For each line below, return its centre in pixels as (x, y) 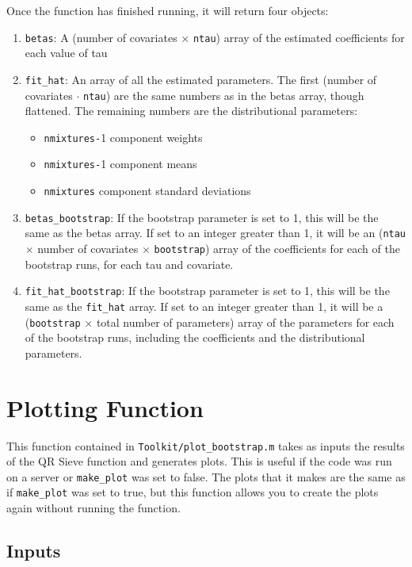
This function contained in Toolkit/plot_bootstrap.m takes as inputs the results (206, 445)
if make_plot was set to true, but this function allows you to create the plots (193, 492)
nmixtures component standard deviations (147, 191)
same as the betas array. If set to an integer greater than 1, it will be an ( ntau (216, 233)
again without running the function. (93, 508)
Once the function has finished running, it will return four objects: (168, 10)
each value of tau (66, 53)
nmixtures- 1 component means (120, 164)
